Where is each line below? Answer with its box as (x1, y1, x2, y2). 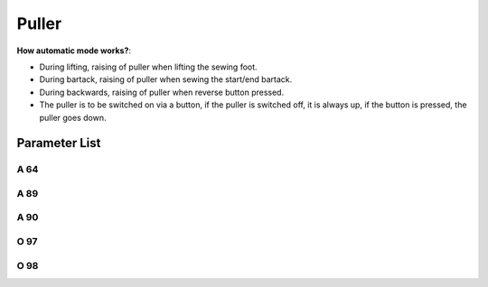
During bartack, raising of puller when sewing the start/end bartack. (39, 74, 293, 85)
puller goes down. (39, 112, 107, 123)
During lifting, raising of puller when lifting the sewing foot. (39, 61, 258, 72)
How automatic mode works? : (16, 45, 131, 56)
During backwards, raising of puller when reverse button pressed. (39, 87, 285, 97)
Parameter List (16, 135, 101, 151)
